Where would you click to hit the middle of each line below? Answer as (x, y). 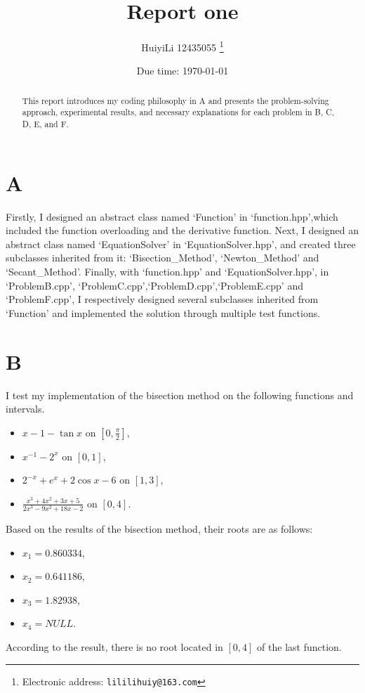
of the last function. (299, 647)
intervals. (25, 409)
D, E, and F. (45, 124)
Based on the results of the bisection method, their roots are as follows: (159, 529)
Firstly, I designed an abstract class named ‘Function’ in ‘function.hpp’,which (172, 216)
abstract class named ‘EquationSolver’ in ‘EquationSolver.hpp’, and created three (181, 244)
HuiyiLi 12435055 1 (182, 46)
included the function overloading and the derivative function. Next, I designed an (182, 230)
